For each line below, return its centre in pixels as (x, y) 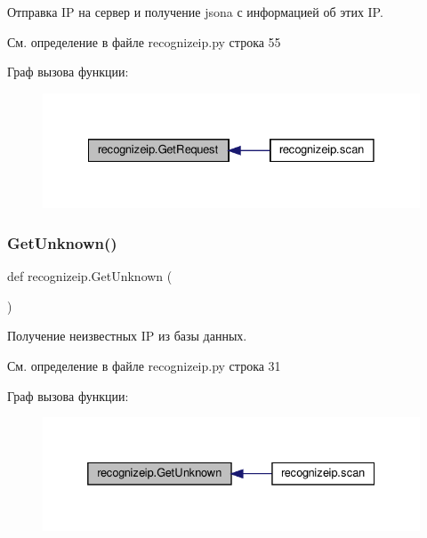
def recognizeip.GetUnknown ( (90, 276)
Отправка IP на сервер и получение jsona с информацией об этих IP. (195, 12)
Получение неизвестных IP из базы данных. (127, 336)
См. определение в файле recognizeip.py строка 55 (144, 41)
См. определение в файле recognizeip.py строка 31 (144, 365)
